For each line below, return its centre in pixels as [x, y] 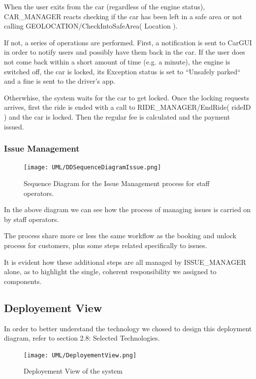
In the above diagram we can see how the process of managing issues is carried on [128, 209]
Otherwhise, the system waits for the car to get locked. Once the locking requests [127, 97]
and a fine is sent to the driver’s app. [60, 81]
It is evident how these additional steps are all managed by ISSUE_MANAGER [125, 262]
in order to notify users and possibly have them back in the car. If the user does [125, 52]
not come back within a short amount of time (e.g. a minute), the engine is [117, 61]
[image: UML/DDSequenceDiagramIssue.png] [93, 168]
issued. [14, 126]
